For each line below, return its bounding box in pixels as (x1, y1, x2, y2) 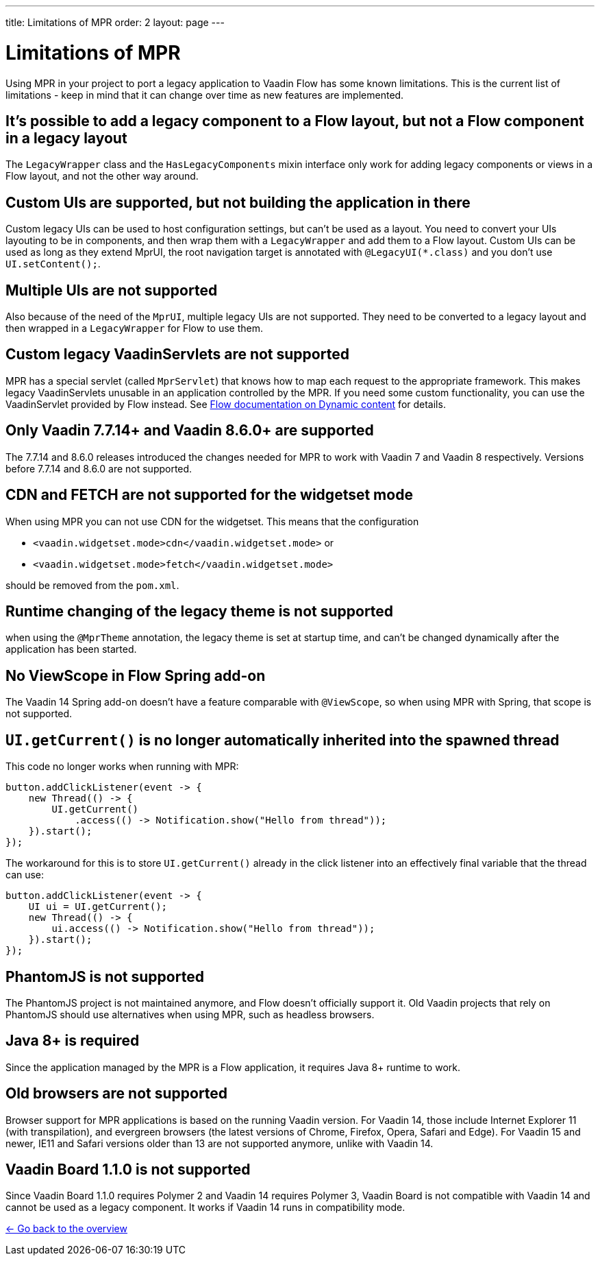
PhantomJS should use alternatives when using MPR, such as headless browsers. (5, 1008, 375, 1020)
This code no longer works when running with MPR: (5, 760, 239, 773)
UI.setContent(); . (5, 258, 101, 270)
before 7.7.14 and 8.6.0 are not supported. (5, 462, 192, 475)
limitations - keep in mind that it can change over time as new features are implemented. (5, 88, 404, 101)
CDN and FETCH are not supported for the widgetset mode (5, 486, 413, 504)
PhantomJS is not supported (5, 968, 204, 985)
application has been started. (5, 643, 137, 656)
